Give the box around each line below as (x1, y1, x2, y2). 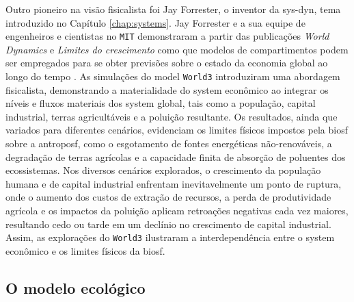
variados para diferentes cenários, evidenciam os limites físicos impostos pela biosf (5, 123, 349, 137)
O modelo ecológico (5, 277, 146, 298)
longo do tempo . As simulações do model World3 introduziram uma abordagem (5, 69, 340, 84)
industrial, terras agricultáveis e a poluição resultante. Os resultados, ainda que (5, 109, 338, 123)
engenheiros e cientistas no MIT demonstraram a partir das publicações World (5, 29, 329, 43)
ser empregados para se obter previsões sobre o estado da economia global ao (5, 55, 328, 70)
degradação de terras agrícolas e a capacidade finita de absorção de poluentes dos (5, 149, 346, 164)
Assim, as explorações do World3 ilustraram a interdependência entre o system (5, 230, 335, 244)
